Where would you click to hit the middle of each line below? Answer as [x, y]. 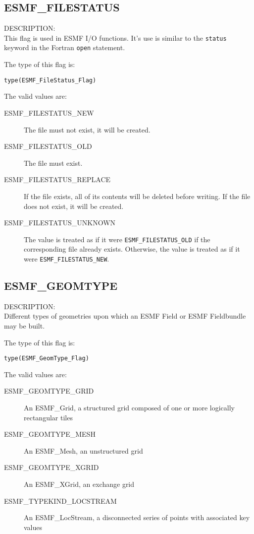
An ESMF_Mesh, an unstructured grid [83, 450]
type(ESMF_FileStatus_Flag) [50, 80]
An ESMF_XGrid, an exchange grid [79, 484]
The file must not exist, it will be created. [87, 129]
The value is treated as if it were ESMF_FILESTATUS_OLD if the [117, 239]
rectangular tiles [48, 417]
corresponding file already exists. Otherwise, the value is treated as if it [132, 249]
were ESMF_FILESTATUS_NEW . [67, 258]
